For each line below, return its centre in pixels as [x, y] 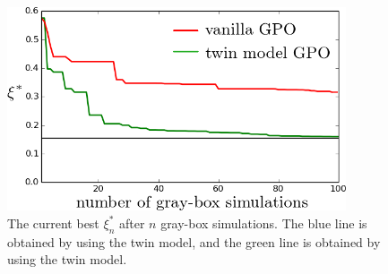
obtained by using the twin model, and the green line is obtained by [194, 241]
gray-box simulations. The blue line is [264, 223]
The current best [53, 223]
